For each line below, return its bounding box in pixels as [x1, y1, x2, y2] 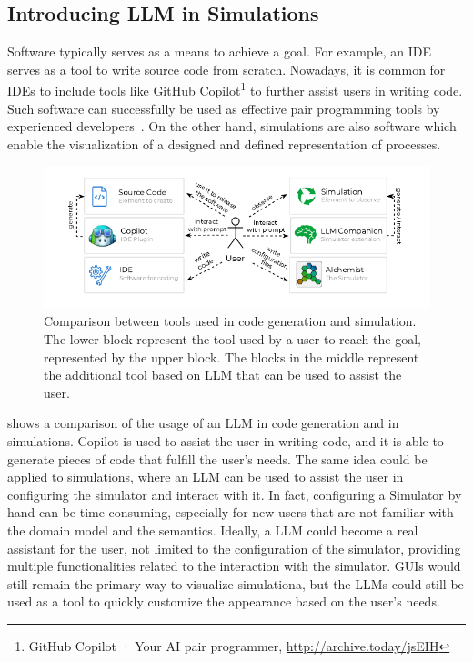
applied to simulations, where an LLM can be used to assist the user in [7, 467, 404, 486]
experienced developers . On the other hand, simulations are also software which [7, 117, 457, 136]
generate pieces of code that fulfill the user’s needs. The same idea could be [7, 449, 428, 468]
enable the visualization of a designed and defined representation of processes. [7, 134, 441, 153]
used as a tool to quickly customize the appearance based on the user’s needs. [7, 592, 440, 611]
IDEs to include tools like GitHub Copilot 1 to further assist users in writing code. [7, 78, 463, 100]
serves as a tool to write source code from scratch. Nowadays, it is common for [7, 59, 446, 78]
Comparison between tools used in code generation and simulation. [44, 311, 417, 331]
